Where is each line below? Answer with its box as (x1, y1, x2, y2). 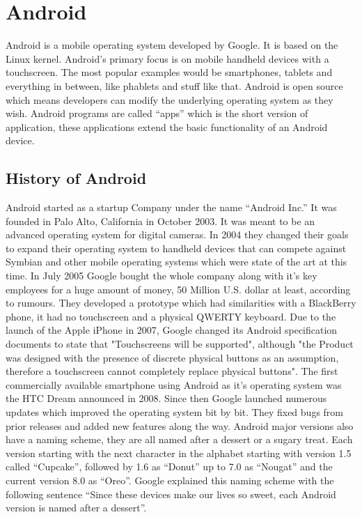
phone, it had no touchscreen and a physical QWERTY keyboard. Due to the (6, 309, 336, 323)
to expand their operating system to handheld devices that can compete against (6, 240, 347, 255)
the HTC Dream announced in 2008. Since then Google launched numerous (6, 391, 327, 406)
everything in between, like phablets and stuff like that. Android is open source (6, 78, 343, 93)
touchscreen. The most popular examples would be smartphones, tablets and (6, 65, 333, 79)
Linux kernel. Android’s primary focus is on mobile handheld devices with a (6, 51, 329, 65)
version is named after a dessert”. (6, 500, 147, 515)
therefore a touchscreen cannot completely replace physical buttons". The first (6, 364, 338, 378)
